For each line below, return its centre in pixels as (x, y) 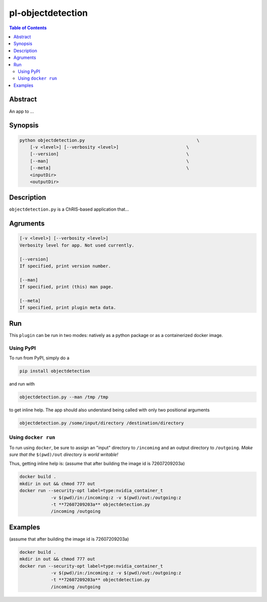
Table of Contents (28, 28)
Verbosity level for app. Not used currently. (77, 245)
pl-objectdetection (48, 13)
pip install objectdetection (55, 371)
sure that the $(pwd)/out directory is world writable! (64, 455)
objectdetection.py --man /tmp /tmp (64, 397)
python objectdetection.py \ (110, 140)
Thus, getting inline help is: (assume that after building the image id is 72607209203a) (97, 464)
